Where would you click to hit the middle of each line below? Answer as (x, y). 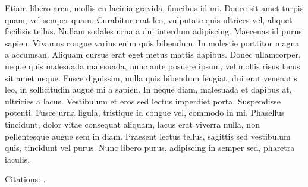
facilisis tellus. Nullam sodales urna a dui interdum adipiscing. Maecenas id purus (153, 31)
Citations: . (25, 179)
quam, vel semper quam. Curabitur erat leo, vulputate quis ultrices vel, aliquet (149, 19)
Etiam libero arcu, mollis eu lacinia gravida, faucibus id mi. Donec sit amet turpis (154, 8)
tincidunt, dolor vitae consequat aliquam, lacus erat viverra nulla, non (132, 124)
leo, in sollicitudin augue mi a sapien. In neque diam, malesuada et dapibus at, (148, 89)
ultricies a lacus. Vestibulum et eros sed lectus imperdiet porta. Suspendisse (143, 101)
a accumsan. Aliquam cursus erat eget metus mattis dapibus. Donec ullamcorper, (153, 54)
